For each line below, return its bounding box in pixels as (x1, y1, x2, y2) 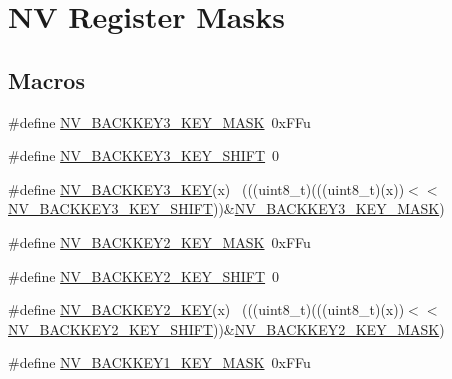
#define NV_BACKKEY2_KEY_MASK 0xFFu (8, 231, 311, 252)
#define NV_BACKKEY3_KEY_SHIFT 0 (8, 145, 280, 166)
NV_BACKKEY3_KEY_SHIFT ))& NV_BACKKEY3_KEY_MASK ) (8, 198, 445, 219)
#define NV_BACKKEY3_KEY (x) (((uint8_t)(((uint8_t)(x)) (8, 178, 405, 199)
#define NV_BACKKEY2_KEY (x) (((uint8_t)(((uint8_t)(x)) (8, 299, 405, 320)
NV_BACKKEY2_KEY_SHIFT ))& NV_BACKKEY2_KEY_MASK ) (8, 318, 445, 339)
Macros (8, 64, 85, 95)
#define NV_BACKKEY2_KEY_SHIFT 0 (8, 265, 280, 286)
